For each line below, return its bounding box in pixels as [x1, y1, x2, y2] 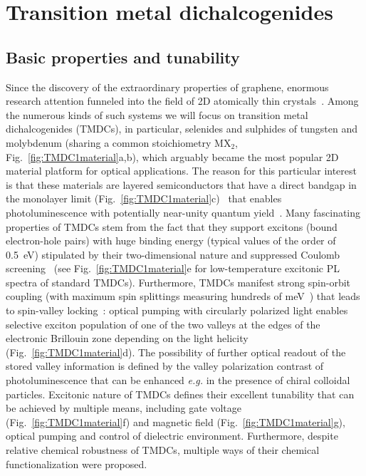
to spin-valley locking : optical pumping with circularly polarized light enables [6, 303, 348, 318]
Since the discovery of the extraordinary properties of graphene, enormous [6, 79, 329, 94]
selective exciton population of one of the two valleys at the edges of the [6, 316, 320, 331]
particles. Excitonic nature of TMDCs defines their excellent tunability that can [6, 386, 355, 401]
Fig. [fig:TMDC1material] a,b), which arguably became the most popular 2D [6, 149, 339, 164]
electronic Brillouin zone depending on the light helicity [6, 331, 249, 346]
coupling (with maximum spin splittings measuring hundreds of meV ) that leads [6, 289, 360, 304]
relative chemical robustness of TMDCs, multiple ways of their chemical [6, 443, 320, 457]
